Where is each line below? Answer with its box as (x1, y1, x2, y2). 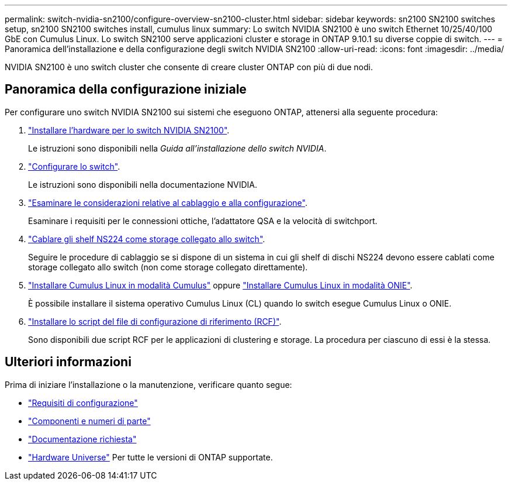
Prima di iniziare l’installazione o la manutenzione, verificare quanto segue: (5, 379, 292, 390)
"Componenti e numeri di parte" (28, 415, 151, 426)
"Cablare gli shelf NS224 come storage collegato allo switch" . (28, 233, 265, 244)
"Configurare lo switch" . (28, 161, 120, 171)
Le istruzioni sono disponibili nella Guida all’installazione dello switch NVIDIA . (28, 143, 327, 153)
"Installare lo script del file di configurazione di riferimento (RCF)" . (28, 316, 282, 326)
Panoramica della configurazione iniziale (5, 82, 247, 97)
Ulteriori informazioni (5, 355, 132, 370)
